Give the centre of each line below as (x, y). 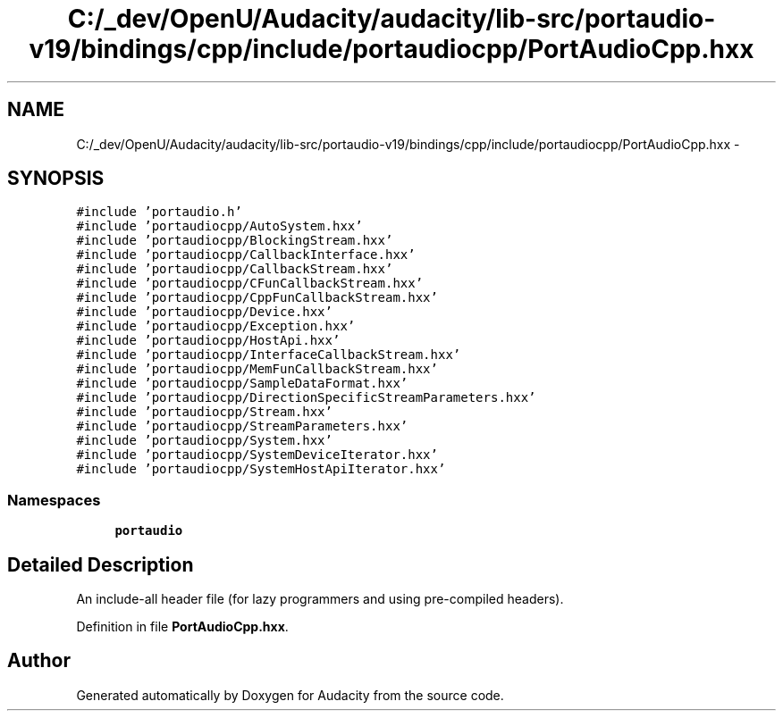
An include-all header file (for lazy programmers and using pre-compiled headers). (320, 599)
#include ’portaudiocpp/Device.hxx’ (204, 312)
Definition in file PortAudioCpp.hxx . (182, 627)
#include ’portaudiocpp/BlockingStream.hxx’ (235, 241)
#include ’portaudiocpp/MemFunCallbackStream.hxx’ (257, 369)
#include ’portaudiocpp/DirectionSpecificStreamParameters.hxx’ (306, 398)
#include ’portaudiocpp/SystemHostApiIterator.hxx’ (261, 469)
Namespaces (54, 500)
